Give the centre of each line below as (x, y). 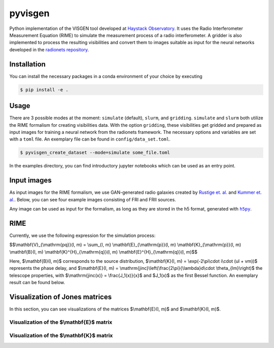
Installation (27, 64)
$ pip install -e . (44, 90)
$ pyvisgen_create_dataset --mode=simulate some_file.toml (95, 153)
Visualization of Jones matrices (60, 297)
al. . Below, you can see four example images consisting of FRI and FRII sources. (93, 199)
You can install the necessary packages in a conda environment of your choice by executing (106, 76)
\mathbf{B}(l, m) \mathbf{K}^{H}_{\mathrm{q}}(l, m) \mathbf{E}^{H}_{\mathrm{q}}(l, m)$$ (104, 252)
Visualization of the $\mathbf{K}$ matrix (61, 336)
